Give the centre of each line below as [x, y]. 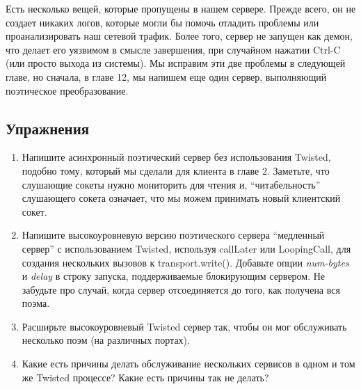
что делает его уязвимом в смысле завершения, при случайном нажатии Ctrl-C [173, 49]
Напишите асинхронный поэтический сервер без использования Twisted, [176, 157]
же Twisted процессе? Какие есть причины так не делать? [145, 377]
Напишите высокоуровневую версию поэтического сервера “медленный [173, 235]
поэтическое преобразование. [67, 90]
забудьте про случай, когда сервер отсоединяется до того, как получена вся [181, 289]
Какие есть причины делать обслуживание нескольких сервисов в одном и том [188, 364]
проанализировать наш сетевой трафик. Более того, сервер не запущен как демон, [179, 36]
